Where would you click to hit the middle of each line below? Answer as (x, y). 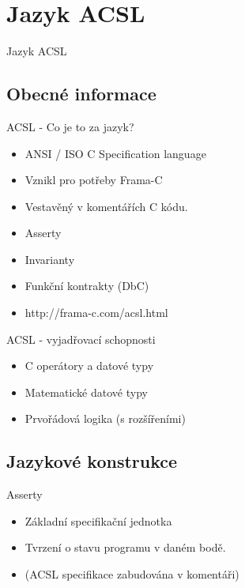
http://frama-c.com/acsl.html (96, 313)
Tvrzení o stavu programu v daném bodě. (125, 547)
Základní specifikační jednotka (98, 520)
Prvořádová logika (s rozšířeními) (105, 418)
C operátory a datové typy (89, 366)
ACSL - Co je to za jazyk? (70, 126)
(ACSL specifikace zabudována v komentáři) (132, 574)
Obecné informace (81, 94)
